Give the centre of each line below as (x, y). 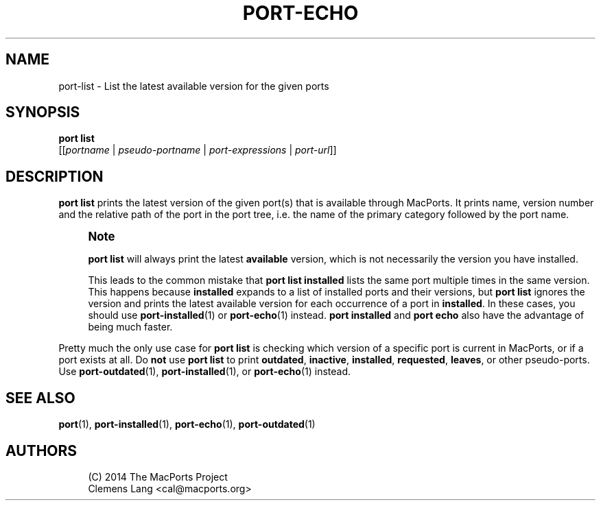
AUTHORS (42, 450)
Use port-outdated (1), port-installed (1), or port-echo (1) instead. (205, 372)
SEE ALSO (40, 398)
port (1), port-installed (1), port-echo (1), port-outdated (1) (187, 424)
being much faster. (130, 327)
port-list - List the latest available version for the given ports (194, 86)
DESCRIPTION (55, 176)
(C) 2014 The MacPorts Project (158, 477)
